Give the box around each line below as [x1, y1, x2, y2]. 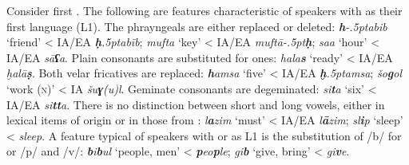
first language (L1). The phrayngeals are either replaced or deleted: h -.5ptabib [6, 18, 387, 34]
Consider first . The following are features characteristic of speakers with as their [6, 2, 403, 18]
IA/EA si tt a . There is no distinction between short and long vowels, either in [6, 96, 385, 112]
